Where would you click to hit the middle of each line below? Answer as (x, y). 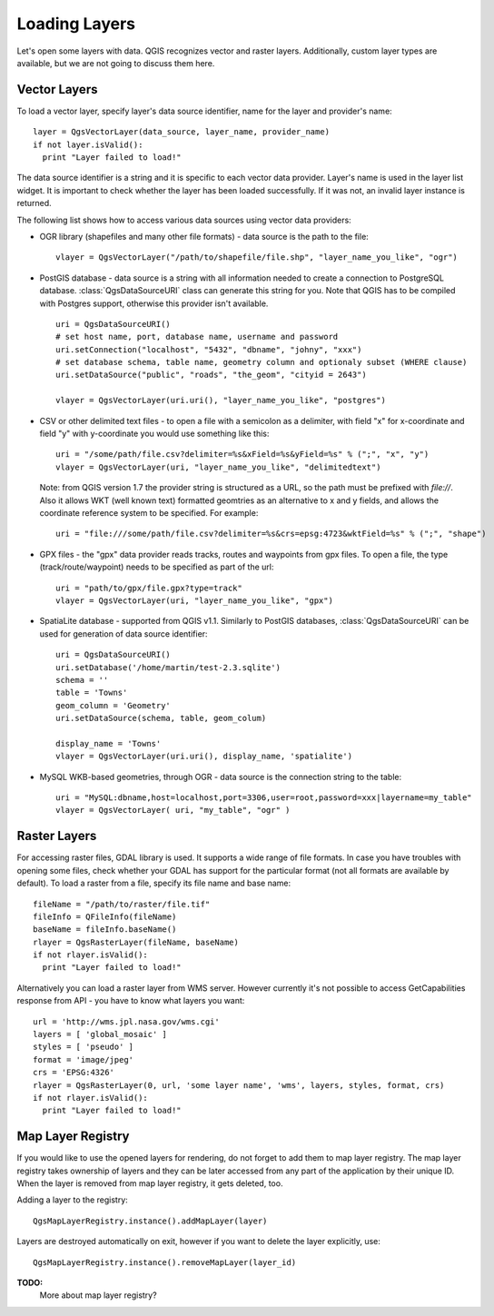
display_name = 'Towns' (109, 743)
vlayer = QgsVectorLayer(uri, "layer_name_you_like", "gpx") (194, 600)
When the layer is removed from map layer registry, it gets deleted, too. (150, 1183)
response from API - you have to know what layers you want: (131, 1001)
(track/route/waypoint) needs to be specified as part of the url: (157, 567)
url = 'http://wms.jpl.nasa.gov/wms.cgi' (126, 1021)
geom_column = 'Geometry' (114, 705)
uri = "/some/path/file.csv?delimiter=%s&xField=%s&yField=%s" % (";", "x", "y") (242, 455)
